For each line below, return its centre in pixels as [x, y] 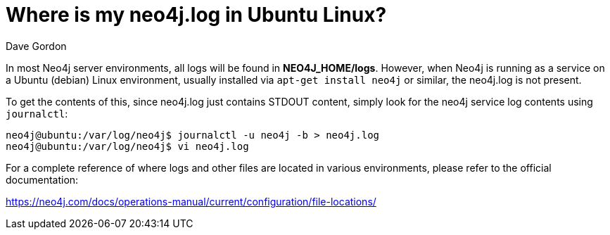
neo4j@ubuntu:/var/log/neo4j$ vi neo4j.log [127, 146]
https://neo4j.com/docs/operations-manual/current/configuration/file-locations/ [191, 201]
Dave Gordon [36, 46]
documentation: [42, 179]
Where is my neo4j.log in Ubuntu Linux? [196, 15]
